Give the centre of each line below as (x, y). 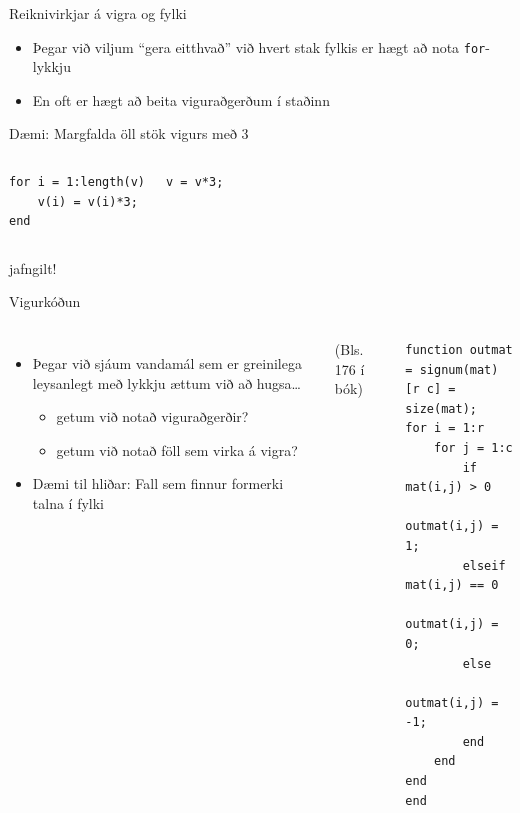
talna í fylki (68, 502)
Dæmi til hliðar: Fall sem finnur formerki (158, 483)
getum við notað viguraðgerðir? (152, 416)
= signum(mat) (452, 369)
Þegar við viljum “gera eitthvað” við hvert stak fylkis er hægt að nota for (259, 46)
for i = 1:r (445, 428)
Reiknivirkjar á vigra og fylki (98, 13)
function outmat (459, 350)
